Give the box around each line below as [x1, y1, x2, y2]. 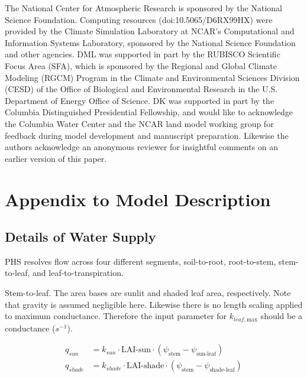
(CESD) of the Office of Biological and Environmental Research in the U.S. [5, 83, 278, 95]
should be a [260, 310, 303, 322]
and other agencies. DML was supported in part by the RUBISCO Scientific [5, 48, 280, 60]
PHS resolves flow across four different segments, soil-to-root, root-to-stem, [5, 255, 276, 267]
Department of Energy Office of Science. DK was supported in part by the [5, 94, 274, 106]
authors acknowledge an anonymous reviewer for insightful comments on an [5, 141, 279, 153]
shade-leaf [209, 367, 235, 373]
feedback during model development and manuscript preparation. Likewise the [5, 129, 289, 141]
